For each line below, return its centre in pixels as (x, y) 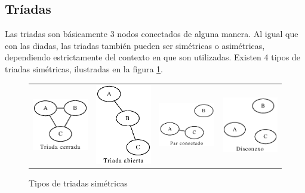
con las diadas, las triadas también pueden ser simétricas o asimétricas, (135, 45)
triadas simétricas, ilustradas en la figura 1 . (84, 68)
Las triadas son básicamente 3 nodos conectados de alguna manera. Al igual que (152, 34)
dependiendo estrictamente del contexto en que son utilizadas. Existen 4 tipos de (152, 57)
